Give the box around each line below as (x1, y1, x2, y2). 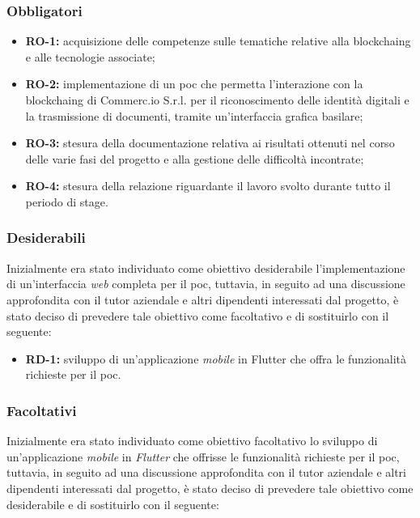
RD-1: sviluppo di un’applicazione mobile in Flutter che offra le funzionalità (25, 350, 407, 367)
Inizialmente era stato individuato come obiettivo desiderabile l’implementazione (6, 259, 405, 276)
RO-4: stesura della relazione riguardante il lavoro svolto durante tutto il (25, 177, 391, 194)
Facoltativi (6, 400, 77, 420)
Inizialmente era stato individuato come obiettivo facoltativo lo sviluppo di (6, 432, 378, 449)
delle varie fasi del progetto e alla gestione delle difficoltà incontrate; (25, 150, 364, 167)
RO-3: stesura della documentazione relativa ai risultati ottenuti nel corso (25, 134, 395, 151)
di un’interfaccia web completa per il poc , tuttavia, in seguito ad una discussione (6, 275, 405, 292)
